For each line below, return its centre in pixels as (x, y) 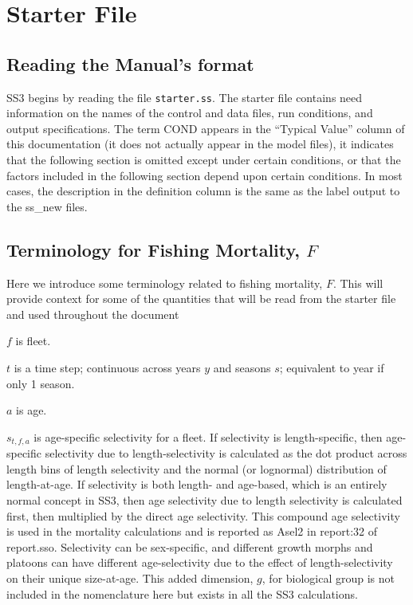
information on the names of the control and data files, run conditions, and (190, 113)
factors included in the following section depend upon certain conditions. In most (205, 175)
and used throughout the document (93, 314)
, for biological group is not (328, 577)
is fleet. (33, 341)
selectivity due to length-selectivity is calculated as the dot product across (226, 453)
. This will (358, 283)
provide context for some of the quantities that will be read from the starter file (201, 299)
